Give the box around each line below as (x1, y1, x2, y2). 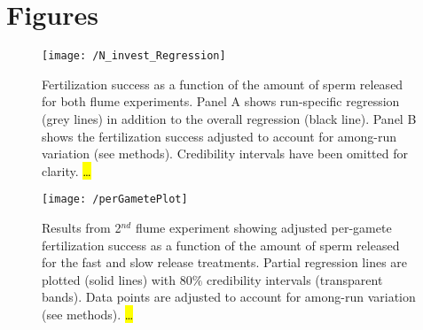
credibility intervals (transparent (207, 270, 383, 288)
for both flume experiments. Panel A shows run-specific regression (42, 92, 400, 111)
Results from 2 (42, 219, 121, 236)
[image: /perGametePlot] (42, 193, 188, 206)
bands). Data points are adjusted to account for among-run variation (42, 288, 416, 306)
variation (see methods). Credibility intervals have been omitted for (42, 144, 408, 163)
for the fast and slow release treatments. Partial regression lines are (42, 253, 408, 272)
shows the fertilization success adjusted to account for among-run (42, 127, 396, 145)
